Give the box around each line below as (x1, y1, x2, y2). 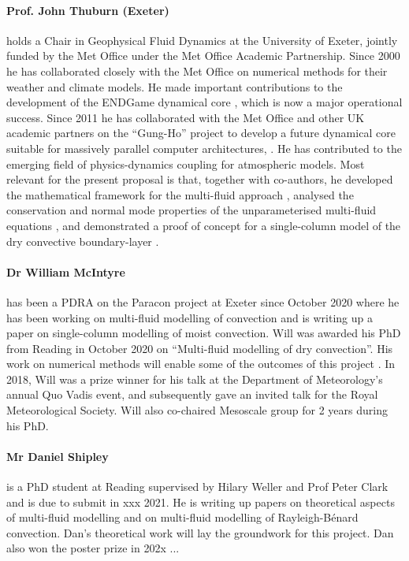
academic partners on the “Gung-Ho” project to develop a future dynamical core (6, 124, 396, 141)
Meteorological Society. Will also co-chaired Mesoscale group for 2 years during (6, 402, 388, 418)
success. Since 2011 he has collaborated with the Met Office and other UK (6, 109, 365, 125)
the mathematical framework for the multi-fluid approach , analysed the (6, 186, 354, 202)
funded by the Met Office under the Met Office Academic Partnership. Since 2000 (6, 47, 400, 64)
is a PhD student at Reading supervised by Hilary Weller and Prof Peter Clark (6, 478, 389, 495)
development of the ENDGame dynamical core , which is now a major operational (6, 94, 403, 110)
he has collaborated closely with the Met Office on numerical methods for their (6, 62, 388, 79)
